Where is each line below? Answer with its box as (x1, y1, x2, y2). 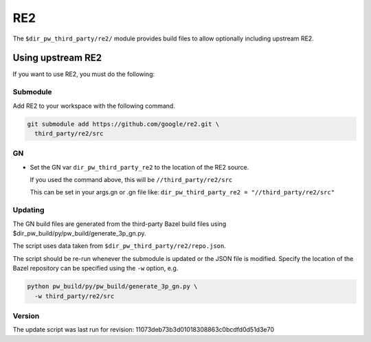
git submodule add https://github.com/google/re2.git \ (27, 120, 220, 128)
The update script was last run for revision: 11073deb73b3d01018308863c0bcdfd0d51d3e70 (12, 326, 275, 334)
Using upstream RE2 (12, 52, 102, 64)
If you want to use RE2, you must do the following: (12, 70, 155, 78)
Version (12, 311, 40, 321)
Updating (12, 205, 45, 215)
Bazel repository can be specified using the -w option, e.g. (12, 264, 179, 273)
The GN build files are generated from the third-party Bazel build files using (12, 220, 227, 228)
